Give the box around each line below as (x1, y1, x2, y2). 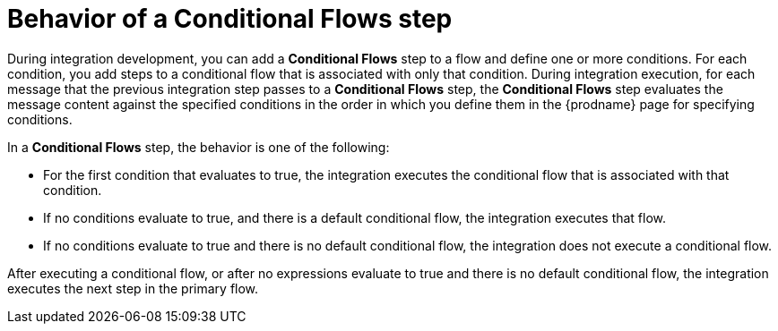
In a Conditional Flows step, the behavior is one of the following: (7, 139, 390, 155)
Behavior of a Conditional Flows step (7, 4, 453, 34)
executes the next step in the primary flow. (7, 280, 259, 296)
